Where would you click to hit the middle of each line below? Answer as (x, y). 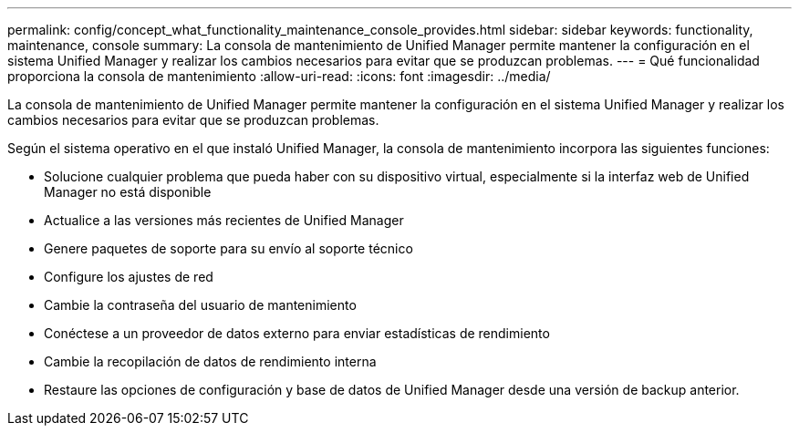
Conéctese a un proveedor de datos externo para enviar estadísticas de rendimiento (297, 333)
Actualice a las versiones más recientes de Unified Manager (224, 220)
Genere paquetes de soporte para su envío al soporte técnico (228, 248)
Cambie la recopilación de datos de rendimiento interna (210, 361)
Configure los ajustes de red (129, 277)
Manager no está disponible (128, 192)
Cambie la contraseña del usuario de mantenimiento (200, 305)
